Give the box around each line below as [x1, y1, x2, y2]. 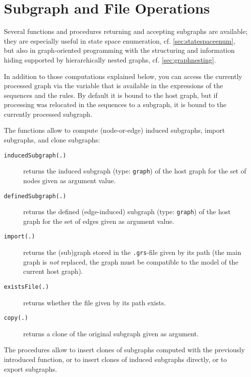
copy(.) [4, 314, 29, 322]
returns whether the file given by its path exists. [23, 297, 166, 307]
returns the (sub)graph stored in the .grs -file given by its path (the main [23, 247, 241, 257]
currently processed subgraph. [4, 109, 92, 119]
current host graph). [23, 266, 83, 276]
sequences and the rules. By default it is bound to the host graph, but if [4, 90, 218, 100]
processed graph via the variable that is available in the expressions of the [4, 80, 223, 91]
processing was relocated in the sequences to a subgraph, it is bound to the [4, 99, 226, 110]
